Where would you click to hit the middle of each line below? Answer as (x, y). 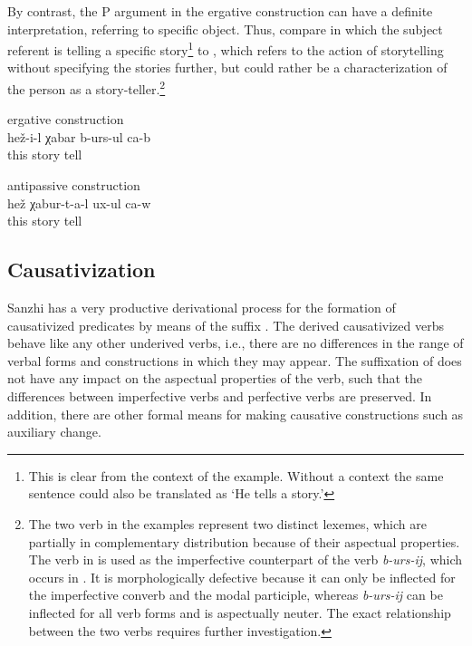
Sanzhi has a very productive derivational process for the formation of (202, 308)
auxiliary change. (54, 432)
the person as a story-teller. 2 (87, 87)
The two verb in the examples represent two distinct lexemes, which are (227, 523)
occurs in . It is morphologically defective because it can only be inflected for (242, 577)
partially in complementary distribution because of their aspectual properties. (244, 541)
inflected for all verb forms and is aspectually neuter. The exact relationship (240, 612)
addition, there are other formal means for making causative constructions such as (236, 414)
